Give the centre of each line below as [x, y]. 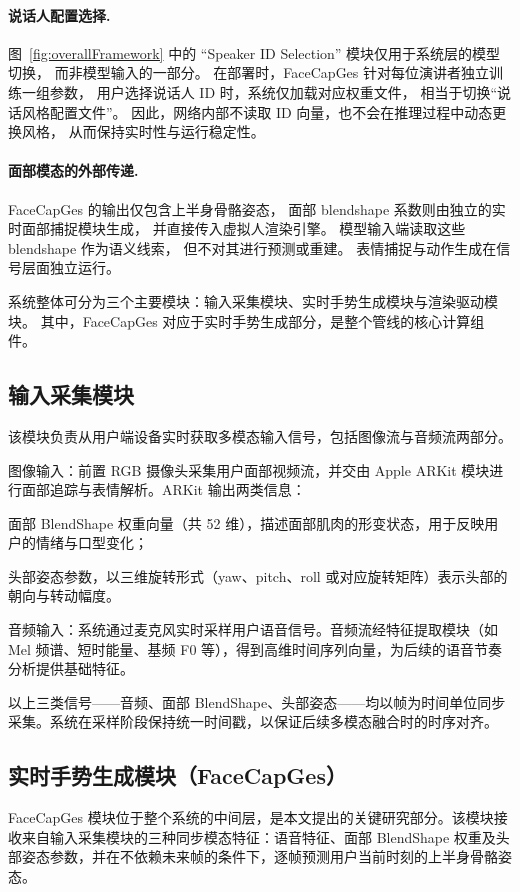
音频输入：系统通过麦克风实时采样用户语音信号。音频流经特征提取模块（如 [253, 629]
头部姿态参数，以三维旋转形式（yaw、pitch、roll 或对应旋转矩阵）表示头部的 [258, 575]
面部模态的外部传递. [73, 170]
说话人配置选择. [59, 14]
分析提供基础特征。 [71, 668]
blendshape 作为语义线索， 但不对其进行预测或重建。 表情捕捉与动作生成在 [252, 247]
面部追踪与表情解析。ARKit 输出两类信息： [163, 489]
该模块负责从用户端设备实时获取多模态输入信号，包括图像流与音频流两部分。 [260, 435]
